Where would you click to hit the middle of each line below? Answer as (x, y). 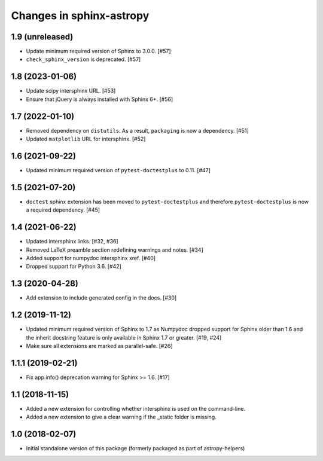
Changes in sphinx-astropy (80, 16)
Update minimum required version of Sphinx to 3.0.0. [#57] (98, 51)
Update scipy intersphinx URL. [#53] (71, 91)
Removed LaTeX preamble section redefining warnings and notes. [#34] (115, 250)
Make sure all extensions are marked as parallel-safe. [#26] (99, 346)
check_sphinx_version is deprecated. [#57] (83, 59)
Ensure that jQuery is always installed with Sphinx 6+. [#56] (100, 99)
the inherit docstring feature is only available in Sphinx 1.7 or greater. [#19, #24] (124, 337)
